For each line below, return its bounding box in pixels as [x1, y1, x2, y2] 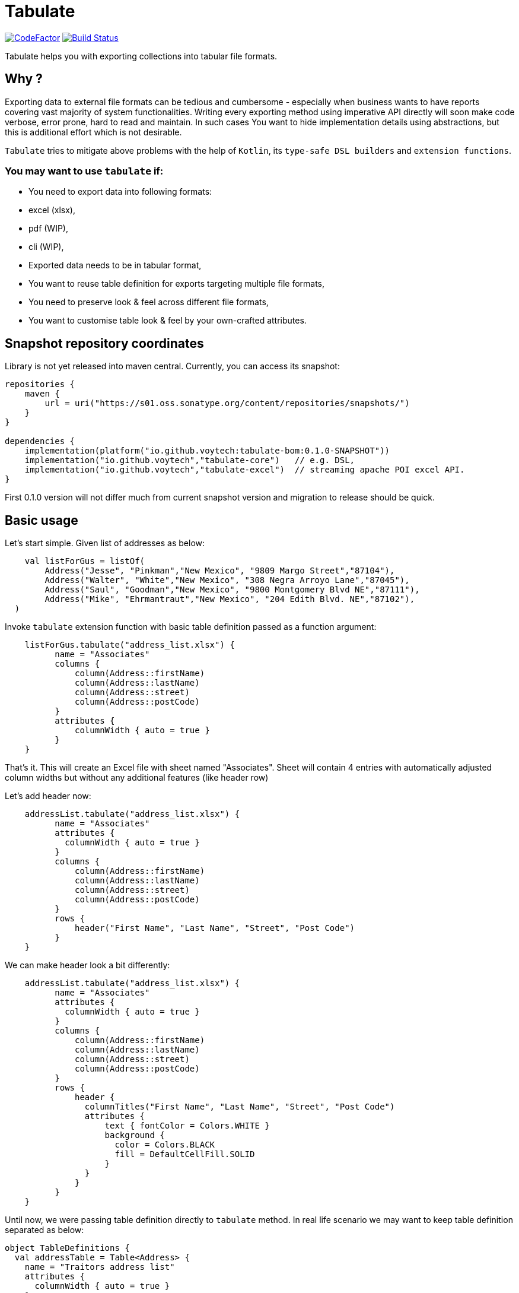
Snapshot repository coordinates [5, 335, 204, 351]
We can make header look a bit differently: [5, 960, 170, 971]
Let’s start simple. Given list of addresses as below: [5, 538, 205, 549]
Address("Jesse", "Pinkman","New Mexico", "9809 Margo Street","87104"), [44, 566, 395, 576]
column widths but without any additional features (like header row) [5, 772, 269, 783]
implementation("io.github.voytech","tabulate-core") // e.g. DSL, [24, 455, 355, 465]
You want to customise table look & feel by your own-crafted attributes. [28, 315, 307, 326]
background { [104, 1130, 165, 1140]
